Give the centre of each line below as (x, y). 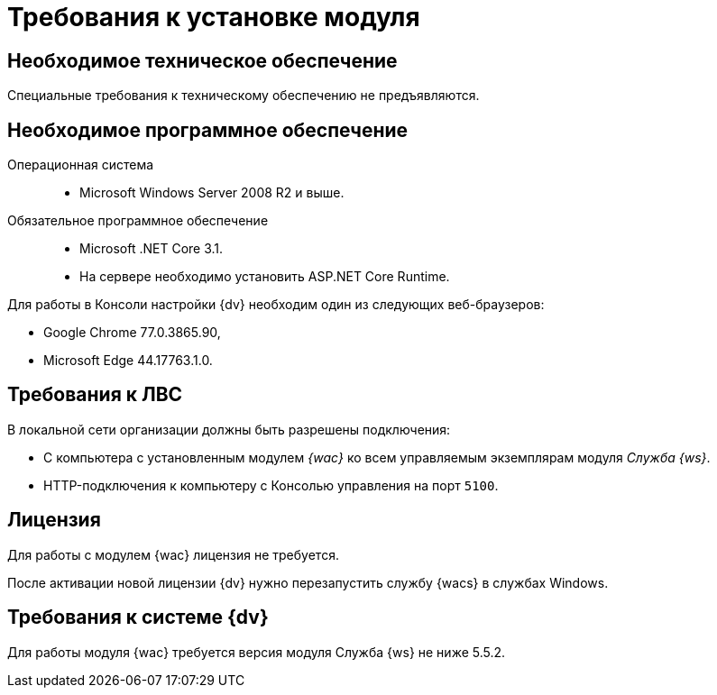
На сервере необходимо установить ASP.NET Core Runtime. (265, 277)
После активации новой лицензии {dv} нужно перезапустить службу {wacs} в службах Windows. (308, 582)
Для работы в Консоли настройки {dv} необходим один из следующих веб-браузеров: (276, 305)
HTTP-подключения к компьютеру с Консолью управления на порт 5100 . (271, 485)
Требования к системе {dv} (138, 617)
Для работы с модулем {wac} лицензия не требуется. (173, 554)
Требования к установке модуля (214, 17)
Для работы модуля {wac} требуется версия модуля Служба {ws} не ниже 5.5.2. (257, 652)
